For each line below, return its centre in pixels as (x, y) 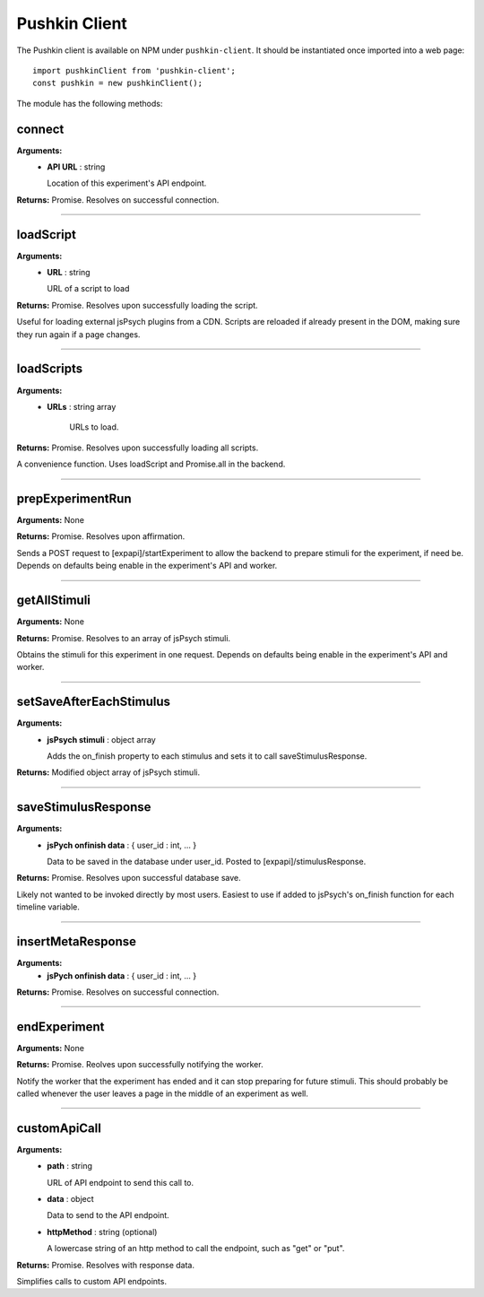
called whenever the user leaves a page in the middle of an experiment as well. (162, 1093)
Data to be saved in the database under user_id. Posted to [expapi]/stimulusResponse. (207, 862)
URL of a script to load (88, 289)
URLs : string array (82, 406)
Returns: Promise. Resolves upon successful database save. (129, 878)
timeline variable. (48, 907)
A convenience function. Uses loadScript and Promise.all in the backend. (151, 464)
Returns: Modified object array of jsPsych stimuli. (108, 772)
